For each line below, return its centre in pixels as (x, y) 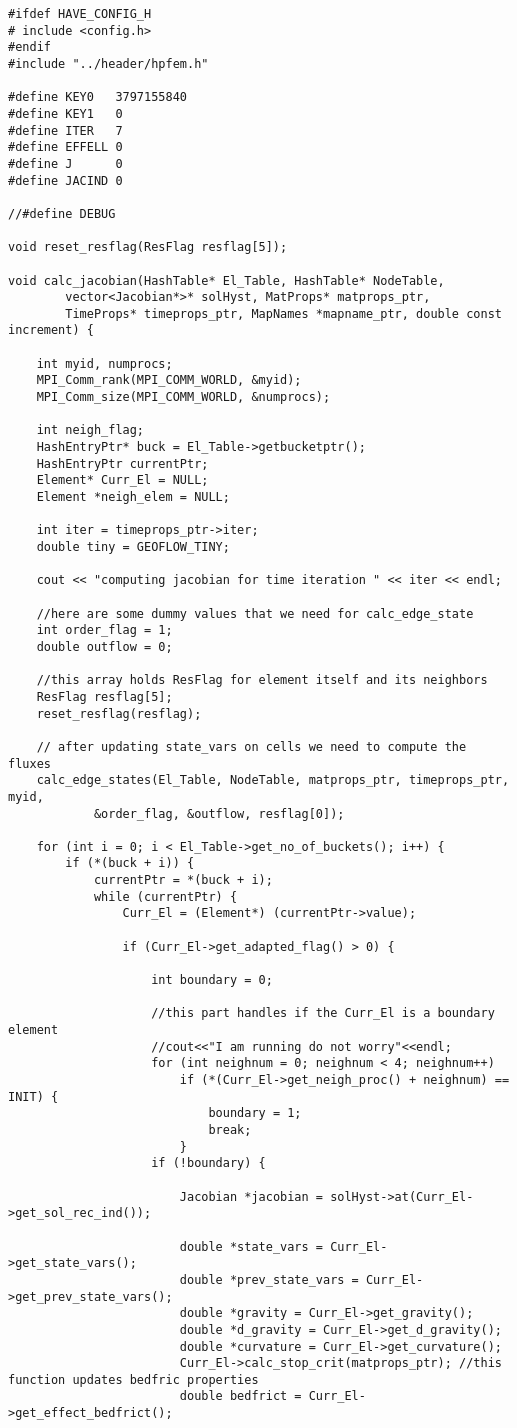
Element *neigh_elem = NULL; (133, 497)
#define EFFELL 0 (65, 147)
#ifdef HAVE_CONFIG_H (80, 14)
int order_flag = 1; (104, 630)
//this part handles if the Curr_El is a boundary (323, 1013)
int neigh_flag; (90, 430)
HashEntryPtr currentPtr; (122, 463)
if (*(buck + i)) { (130, 863)
